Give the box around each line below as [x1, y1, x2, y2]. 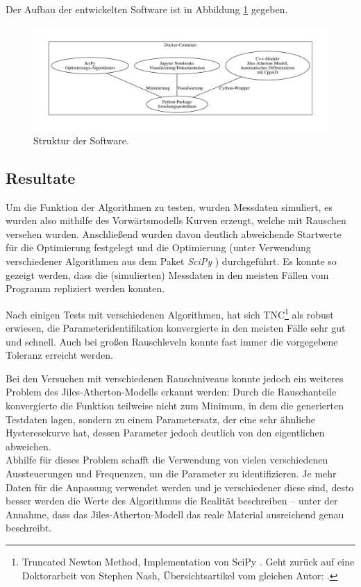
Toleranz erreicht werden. [6, 348, 113, 362]
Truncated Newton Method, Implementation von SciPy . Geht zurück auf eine [22, 554, 355, 569]
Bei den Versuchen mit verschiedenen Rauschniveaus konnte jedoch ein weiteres [6, 371, 344, 385]
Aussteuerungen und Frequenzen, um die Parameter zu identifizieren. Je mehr [6, 466, 337, 481]
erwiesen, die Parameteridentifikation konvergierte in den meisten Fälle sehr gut [6, 321, 346, 335]
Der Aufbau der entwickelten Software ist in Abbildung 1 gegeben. [6, 2, 288, 16]
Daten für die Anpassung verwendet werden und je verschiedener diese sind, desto [6, 479, 354, 494]
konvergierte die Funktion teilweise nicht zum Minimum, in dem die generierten [6, 398, 344, 413]
